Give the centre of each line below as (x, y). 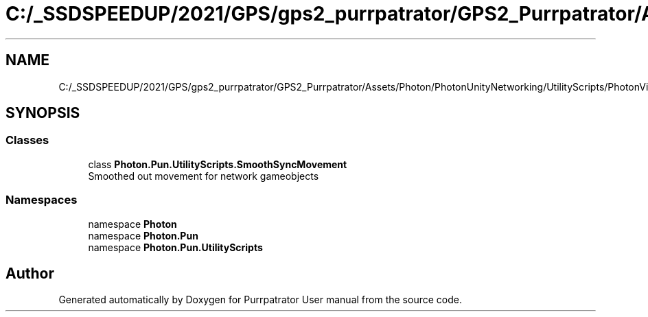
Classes (27, 140)
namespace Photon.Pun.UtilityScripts (175, 247)
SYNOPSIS (43, 113)
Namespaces (42, 200)
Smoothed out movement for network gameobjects (204, 176)
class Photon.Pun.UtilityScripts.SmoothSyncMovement (218, 164)
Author (30, 273)
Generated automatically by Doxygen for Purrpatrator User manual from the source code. (260, 300)
